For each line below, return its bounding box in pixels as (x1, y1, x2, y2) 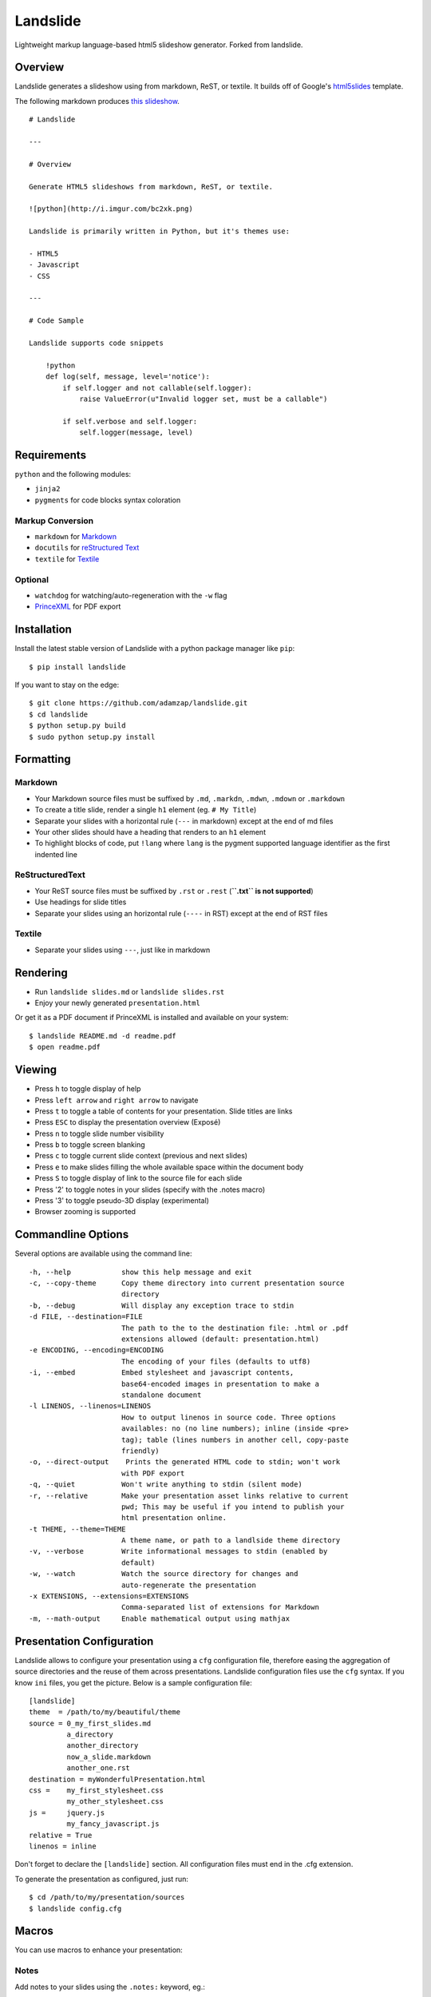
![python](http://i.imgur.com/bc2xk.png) (29, 204, 193, 213)
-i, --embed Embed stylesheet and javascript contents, (29, 1368, 295, 1377)
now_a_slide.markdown (66, 1752, 152, 1761)
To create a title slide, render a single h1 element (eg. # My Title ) (34, 805, 257, 815)
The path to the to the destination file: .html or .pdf (121, 1323, 349, 1332)
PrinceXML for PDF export (34, 601, 121, 611)
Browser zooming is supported (34, 1207, 136, 1217)
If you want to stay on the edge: (14, 680, 120, 689)
